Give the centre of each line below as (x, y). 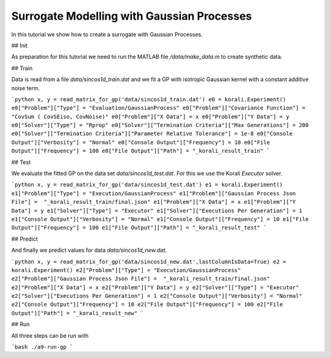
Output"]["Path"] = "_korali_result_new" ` (78, 313)
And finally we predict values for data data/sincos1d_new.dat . (89, 250)
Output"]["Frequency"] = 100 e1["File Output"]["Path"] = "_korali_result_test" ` (139, 228)
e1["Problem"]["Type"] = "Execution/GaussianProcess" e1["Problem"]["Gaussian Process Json (154, 193)
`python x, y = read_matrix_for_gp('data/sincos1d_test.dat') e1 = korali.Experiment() (147, 185)
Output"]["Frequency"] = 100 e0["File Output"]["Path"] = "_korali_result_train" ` (141, 151)
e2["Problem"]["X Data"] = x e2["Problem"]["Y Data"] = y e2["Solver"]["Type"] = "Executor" (155, 287)
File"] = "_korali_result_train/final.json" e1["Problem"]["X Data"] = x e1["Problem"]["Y (154, 202)
